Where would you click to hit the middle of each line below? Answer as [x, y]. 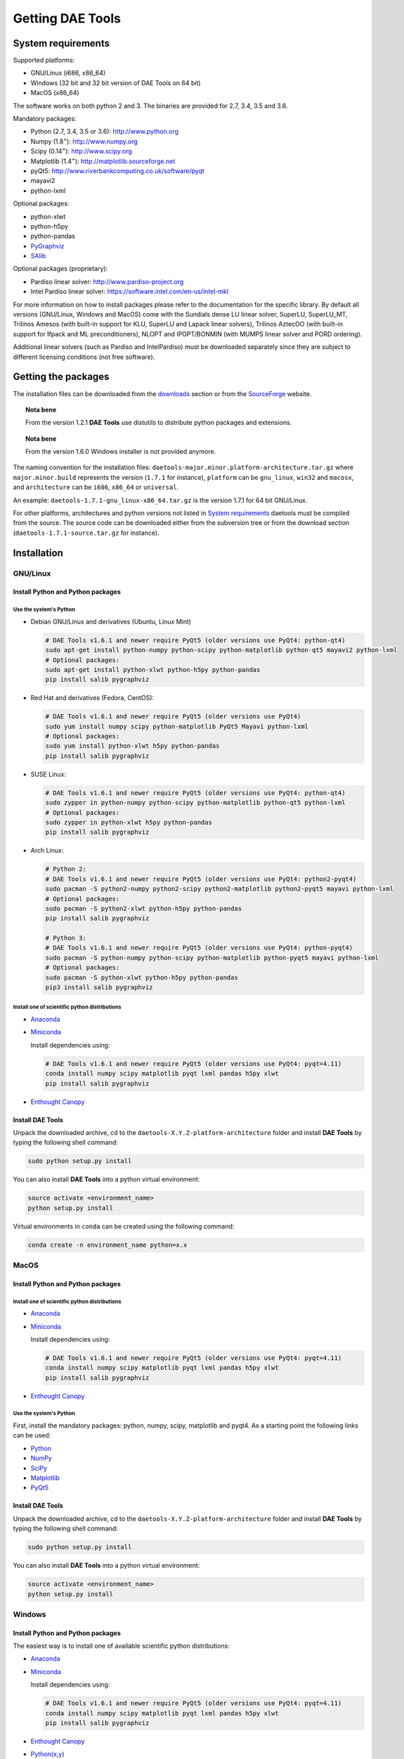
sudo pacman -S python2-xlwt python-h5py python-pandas [144, 908]
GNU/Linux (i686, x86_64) [68, 73]
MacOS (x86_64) [55, 93]
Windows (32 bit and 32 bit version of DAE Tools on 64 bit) [116, 83]
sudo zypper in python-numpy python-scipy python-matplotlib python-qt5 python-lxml [195, 803]
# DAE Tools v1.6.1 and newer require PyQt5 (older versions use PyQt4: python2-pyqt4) [201, 879]
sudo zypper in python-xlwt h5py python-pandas [129, 822]
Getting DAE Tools [67, 18]
